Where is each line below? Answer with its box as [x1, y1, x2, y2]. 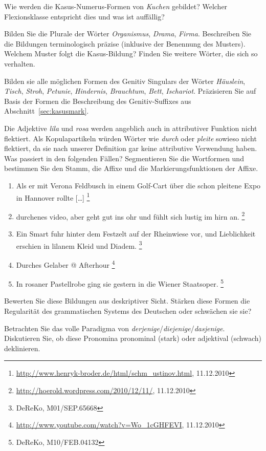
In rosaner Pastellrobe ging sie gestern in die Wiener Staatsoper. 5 [16, 277, 224, 289]
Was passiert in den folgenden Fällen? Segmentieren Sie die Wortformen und [4, 153, 244, 163]
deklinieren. [4, 342, 40, 353]
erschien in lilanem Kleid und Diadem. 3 [16, 239, 142, 251]
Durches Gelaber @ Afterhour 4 [16, 257, 115, 270]
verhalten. [4, 58, 35, 69]
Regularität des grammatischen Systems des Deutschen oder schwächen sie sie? [4, 305, 252, 316]
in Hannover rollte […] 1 [16, 190, 90, 203]
